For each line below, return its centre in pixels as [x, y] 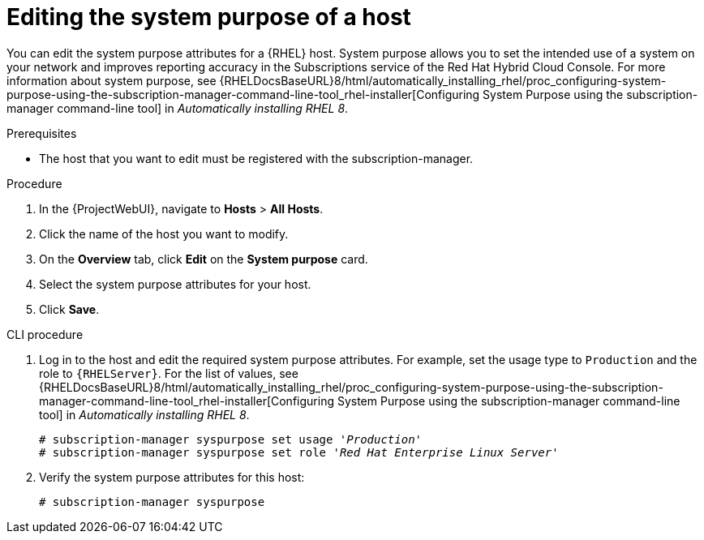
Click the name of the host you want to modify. [164, 234]
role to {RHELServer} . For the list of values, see [169, 373]
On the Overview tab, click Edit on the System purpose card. [204, 259]
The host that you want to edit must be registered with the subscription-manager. [256, 158]
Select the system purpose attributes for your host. [175, 284]
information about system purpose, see [112, 80]
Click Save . [69, 309]
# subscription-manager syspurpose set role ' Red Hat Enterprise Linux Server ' [299, 452]
